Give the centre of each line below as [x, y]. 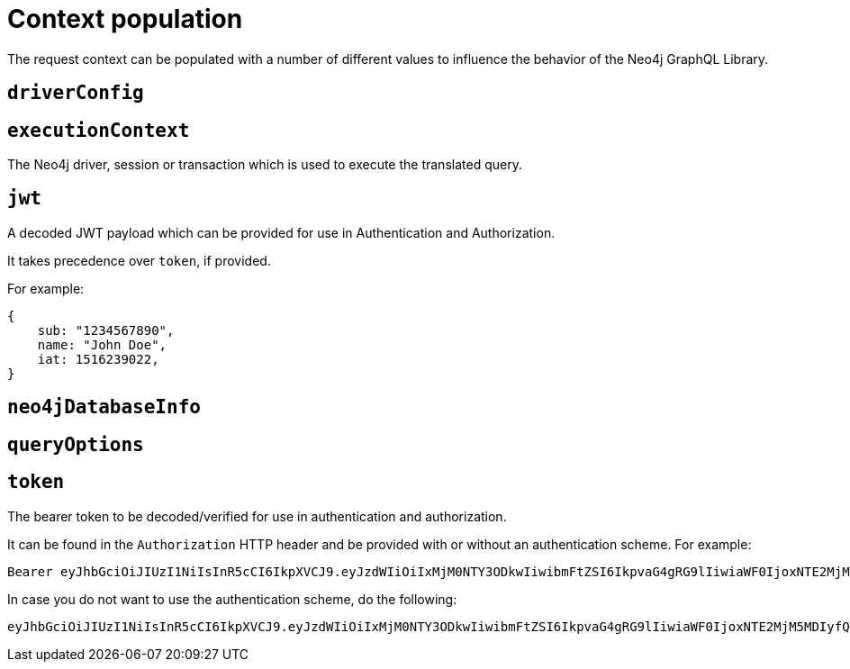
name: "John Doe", [102, 344]
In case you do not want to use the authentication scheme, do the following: [232, 599]
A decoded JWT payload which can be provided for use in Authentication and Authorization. [281, 232]
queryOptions [76, 444]
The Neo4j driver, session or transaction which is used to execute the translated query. [265, 165]
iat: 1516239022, [98, 359]
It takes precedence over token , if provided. [139, 260]
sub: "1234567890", [106, 330]
